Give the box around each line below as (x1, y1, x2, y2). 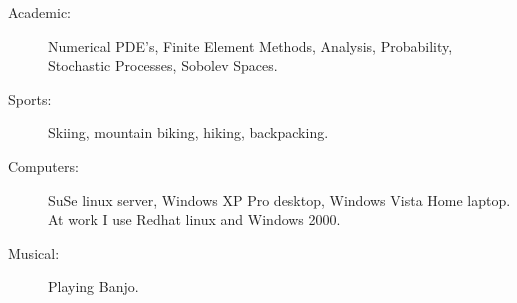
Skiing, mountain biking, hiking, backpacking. (48, 122, 329, 143)
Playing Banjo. (48, 276, 139, 297)
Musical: (8, 242, 60, 263)
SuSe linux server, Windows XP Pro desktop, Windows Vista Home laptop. (48, 189, 511, 210)
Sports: (8, 88, 52, 109)
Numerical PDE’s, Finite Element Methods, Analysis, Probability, (48, 35, 453, 56)
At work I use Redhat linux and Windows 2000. (48, 209, 341, 230)
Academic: (8, 2, 71, 22)
